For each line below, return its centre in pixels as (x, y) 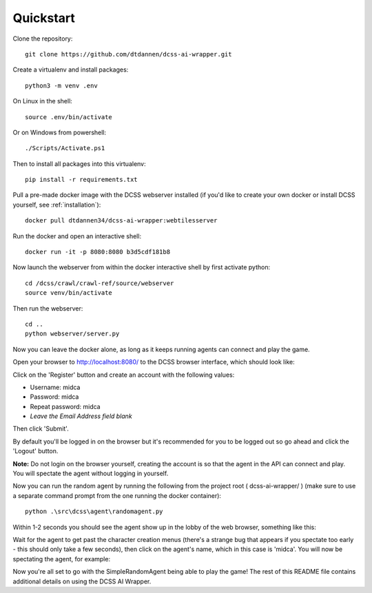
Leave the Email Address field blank (81, 416)
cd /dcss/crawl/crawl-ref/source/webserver (100, 283)
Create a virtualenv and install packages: (71, 70)
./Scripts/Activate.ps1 (65, 148)
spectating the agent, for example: (61, 559)
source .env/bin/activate (69, 117)
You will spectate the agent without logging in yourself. (91, 474)
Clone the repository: (43, 39)
